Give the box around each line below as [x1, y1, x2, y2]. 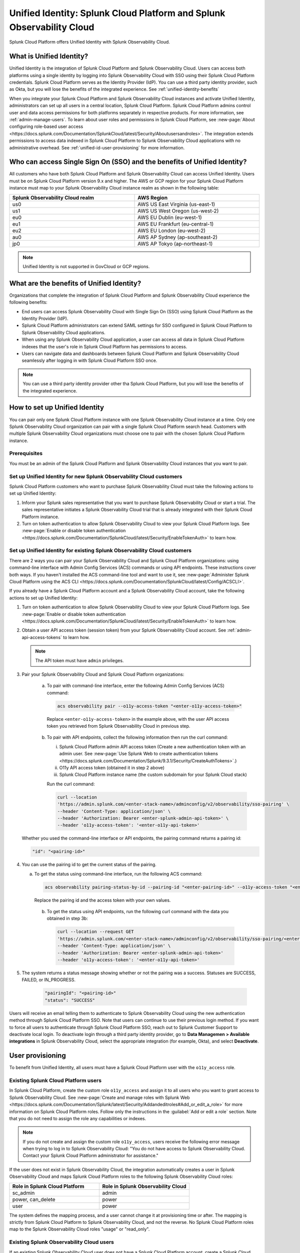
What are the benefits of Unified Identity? [9, 279, 141, 288]
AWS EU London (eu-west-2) [137, 227, 206, 234]
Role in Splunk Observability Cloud [102, 1183, 187, 1190]
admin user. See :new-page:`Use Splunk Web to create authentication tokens [59, 751, 218, 757]
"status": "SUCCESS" [44, 997, 95, 1003]
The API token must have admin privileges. [35, 657, 124, 664]
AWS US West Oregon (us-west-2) [137, 207, 219, 214]
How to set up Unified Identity [9, 403, 104, 412]
